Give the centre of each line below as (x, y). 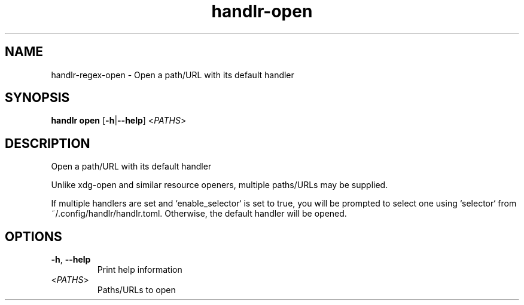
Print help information (140, 270)
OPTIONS (33, 236)
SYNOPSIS (37, 98)
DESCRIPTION (48, 143)
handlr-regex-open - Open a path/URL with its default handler (173, 75)
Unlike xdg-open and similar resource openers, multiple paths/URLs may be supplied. (220, 185)
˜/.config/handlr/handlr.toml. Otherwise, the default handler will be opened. (199, 214)
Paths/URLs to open (136, 290)
